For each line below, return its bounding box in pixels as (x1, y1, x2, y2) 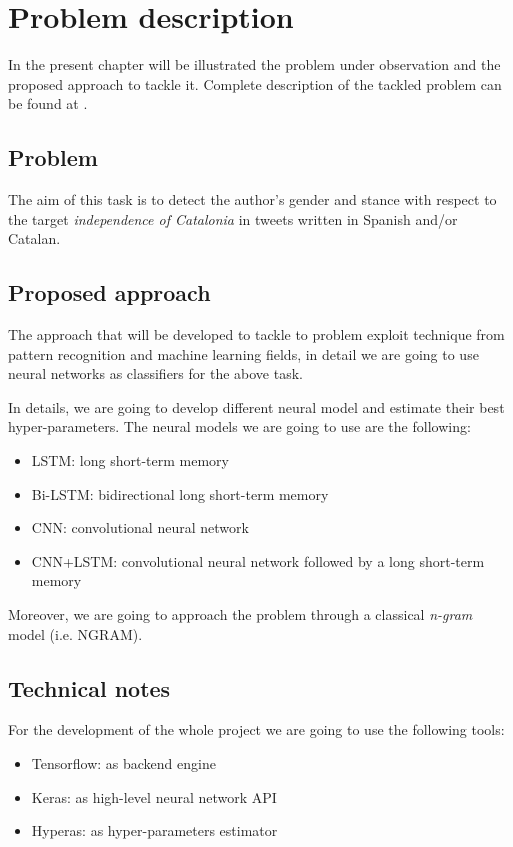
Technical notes (8, 672, 171, 703)
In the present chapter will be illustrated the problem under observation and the (8, 54, 501, 75)
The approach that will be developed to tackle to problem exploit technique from (8, 324, 505, 345)
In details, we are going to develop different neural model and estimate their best (8, 396, 505, 417)
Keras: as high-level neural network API (31, 786, 277, 807)
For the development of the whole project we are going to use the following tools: (8, 719, 505, 740)
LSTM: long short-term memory (31, 450, 229, 471)
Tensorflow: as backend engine (31, 753, 216, 774)
